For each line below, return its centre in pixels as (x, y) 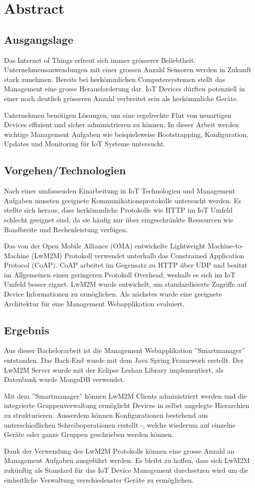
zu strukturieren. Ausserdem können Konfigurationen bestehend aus (106, 415)
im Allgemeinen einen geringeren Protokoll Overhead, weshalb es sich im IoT (120, 274)
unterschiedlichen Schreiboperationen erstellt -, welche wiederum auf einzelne (120, 424)
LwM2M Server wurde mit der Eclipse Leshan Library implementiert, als (114, 369)
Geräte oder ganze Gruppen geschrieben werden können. (89, 434)
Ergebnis (27, 330)
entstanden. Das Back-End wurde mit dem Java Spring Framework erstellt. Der (124, 360)
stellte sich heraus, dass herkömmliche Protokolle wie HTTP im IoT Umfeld (118, 210)
